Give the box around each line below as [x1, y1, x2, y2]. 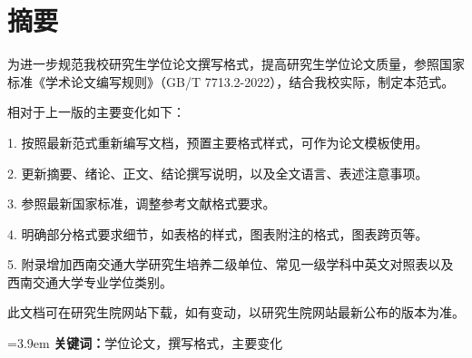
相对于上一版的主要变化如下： [7, 102, 185, 121]
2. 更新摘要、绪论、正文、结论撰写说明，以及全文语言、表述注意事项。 [7, 163, 428, 182]
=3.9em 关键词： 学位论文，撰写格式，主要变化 [7, 334, 283, 353]
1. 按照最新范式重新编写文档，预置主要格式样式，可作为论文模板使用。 [7, 132, 428, 151]
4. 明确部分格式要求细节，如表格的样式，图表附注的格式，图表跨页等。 [7, 224, 428, 243]
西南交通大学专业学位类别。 [7, 272, 172, 291]
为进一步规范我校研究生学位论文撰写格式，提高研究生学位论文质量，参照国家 [7, 54, 465, 73]
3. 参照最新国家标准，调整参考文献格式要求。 [7, 194, 276, 213]
